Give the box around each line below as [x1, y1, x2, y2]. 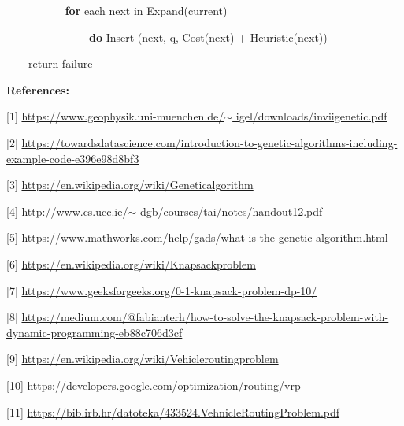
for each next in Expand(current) [65, 2, 228, 18]
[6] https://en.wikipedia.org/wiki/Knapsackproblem [6, 255, 256, 272]
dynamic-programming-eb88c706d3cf [6, 324, 183, 340]
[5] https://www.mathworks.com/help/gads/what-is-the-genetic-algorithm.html [6, 229, 388, 246]
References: [6, 81, 70, 98]
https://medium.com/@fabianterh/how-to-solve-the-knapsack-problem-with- [21, 309, 389, 325]
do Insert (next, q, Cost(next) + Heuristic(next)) [89, 28, 328, 45]
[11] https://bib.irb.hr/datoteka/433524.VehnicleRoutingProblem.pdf [6, 403, 340, 420]
